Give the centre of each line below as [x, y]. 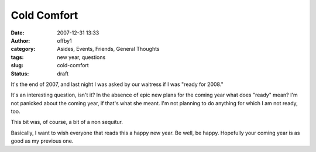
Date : [18, 33]
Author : [20, 40]
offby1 [65, 40]
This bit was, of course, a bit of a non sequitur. [67, 122]
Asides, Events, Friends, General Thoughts [108, 49]
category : [23, 49]
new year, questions [81, 57]
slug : [17, 65]
